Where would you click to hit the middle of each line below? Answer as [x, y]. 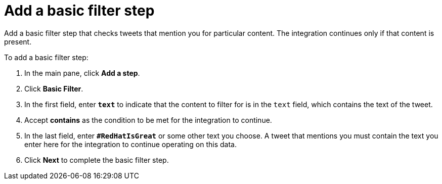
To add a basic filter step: [46, 57]
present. [18, 41]
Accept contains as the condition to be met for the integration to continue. [148, 120]
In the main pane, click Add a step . [82, 73]
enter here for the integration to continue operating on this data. [130, 144]
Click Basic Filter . [54, 88]
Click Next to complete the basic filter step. [97, 160]
